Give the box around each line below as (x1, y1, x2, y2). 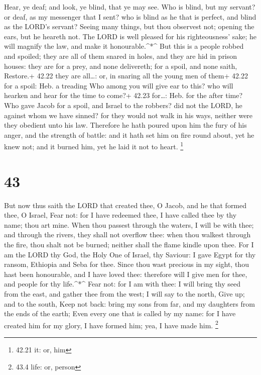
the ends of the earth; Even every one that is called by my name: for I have (4, 308, 236, 319)
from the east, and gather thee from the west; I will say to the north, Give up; (4, 289, 245, 299)
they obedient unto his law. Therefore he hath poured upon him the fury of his (4, 120, 247, 130)
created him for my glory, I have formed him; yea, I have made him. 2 (4, 318, 218, 330)
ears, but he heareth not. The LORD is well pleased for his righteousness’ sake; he (4, 31, 256, 41)
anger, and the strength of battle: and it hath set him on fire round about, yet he (4, 129, 254, 140)
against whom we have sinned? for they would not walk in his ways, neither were (4, 110, 253, 120)
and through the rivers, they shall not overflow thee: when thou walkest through (4, 229, 251, 240)
